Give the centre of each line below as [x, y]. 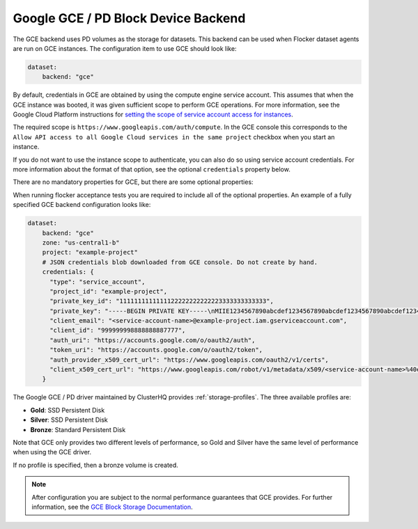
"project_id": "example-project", [108, 291]
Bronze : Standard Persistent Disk [78, 429]
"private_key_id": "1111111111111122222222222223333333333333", [162, 301]
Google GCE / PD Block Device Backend [129, 18]
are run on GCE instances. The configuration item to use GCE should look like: [125, 48]
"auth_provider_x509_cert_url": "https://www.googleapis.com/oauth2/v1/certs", [189, 360]
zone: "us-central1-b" [81, 243]
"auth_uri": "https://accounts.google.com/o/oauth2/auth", [153, 340]
